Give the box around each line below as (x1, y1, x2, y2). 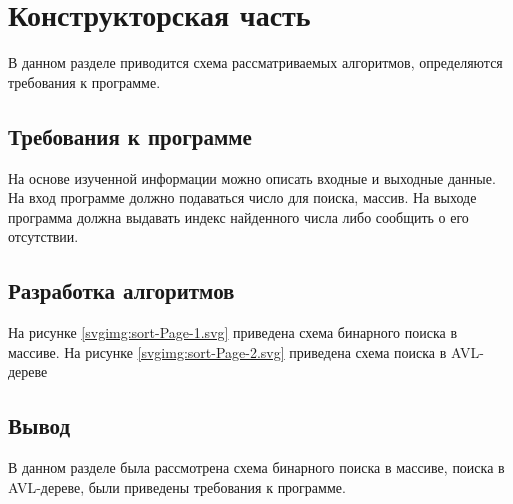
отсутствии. (8, 226, 79, 247)
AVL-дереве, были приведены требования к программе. (8, 476, 346, 497)
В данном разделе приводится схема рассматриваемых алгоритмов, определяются (8, 52, 503, 73)
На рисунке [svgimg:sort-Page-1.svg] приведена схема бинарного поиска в (8, 322, 458, 343)
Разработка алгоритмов (8, 275, 235, 306)
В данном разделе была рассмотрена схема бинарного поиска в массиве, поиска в (8, 457, 505, 478)
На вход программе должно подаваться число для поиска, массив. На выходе (8, 187, 477, 208)
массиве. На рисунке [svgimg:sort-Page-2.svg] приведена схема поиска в (8, 341, 447, 362)
